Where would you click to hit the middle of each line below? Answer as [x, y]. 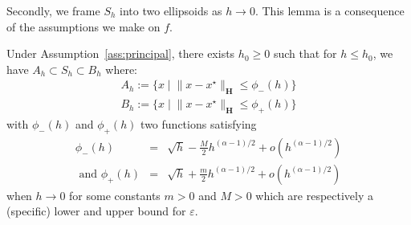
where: [122, 69]
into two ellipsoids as [171, 10]
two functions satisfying [199, 124]
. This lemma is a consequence [330, 10]
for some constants [115, 195]
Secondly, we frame [53, 10]
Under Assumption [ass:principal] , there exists [121, 53]
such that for [305, 53]
